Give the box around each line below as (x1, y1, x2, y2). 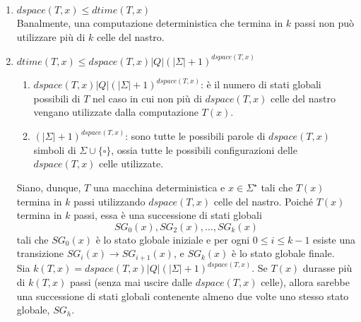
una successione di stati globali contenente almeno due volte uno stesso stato (16, 288, 349, 303)
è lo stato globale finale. (232, 246, 335, 261)
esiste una (313, 232, 356, 246)
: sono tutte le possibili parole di (125, 129, 266, 143)
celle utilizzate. (99, 156, 164, 171)
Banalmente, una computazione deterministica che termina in (16, 16, 283, 30)
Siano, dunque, (16, 180, 81, 195)
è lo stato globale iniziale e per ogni (95, 232, 250, 246)
